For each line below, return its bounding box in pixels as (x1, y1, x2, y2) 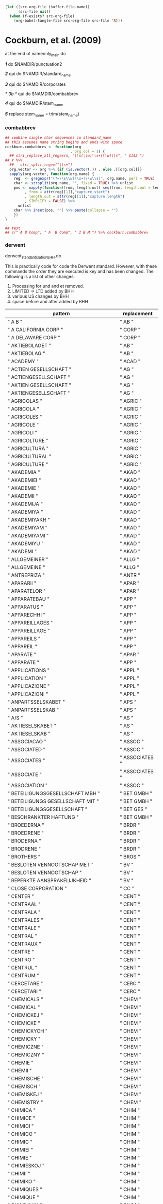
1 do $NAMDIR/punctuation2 (5, 61, 62, 67)
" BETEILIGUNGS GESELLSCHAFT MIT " (7, 798, 99, 805)
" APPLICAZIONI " (7, 691, 49, 698)
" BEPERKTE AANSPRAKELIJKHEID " (7, 877, 91, 884)
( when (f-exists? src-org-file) (9, 14, 75, 19)
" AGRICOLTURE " (7, 437, 49, 444)
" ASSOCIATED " (7, 746, 46, 753)
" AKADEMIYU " (7, 540, 44, 547)
